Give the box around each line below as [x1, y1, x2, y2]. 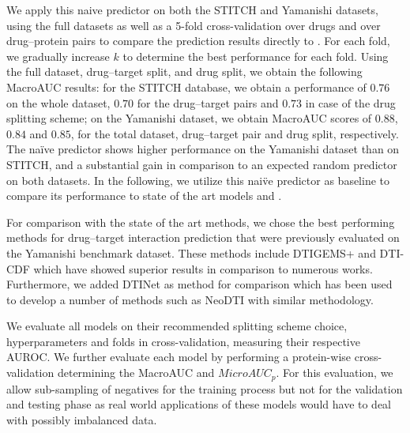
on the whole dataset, [6, 94, 111, 111]
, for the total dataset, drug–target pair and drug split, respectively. [70, 125, 399, 141]
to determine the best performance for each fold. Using [122, 47, 389, 64]
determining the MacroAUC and [57, 364, 215, 381]
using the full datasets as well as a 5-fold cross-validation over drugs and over [6, 17, 381, 33]
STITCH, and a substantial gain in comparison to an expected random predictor [6, 156, 397, 172]
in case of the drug [305, 94, 396, 111]
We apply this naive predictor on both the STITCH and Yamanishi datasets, [6, 2, 378, 17]
